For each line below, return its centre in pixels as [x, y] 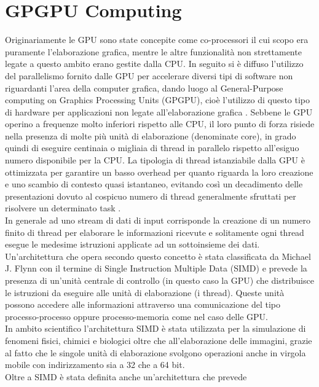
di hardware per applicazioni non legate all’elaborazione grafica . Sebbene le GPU [159, 111]
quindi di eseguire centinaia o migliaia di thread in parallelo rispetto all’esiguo [152, 148]
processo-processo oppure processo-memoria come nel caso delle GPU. [136, 316]
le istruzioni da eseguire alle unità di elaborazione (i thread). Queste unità [145, 292]
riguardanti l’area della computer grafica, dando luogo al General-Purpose [144, 88]
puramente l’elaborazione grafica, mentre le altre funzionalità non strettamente [153, 51]
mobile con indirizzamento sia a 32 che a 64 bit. [95, 365]
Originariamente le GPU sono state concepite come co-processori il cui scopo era [157, 40]
